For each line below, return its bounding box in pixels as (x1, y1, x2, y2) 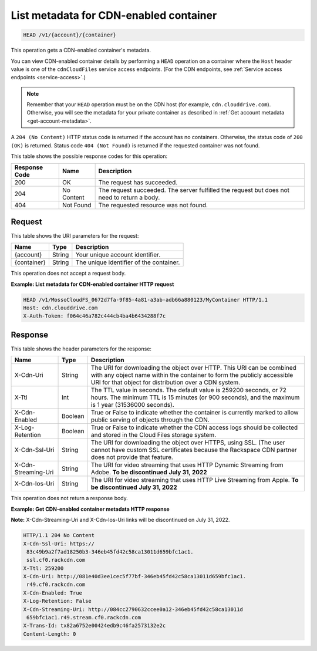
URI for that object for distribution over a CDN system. (91, 379, 241, 387)
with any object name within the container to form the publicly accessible (91, 371, 294, 379)
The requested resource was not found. (98, 201, 208, 210)
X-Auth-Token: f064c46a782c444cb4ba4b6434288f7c (23, 313, 166, 319)
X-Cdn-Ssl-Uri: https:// (23, 540, 95, 547)
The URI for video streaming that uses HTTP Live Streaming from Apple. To (91, 476, 299, 484)
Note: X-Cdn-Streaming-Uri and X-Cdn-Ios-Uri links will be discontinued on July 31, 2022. (11, 517, 230, 524)
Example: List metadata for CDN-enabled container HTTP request (11, 281, 174, 288)
